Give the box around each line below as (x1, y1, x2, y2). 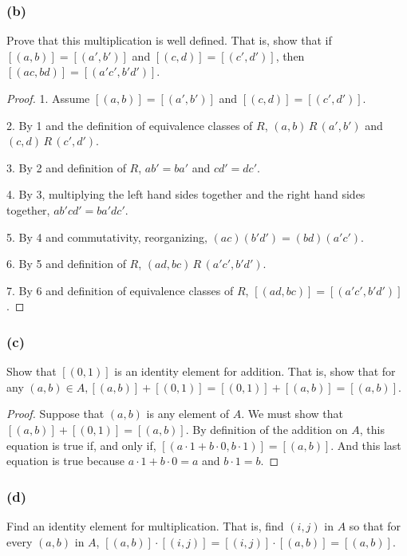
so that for (349, 517, 401, 534)
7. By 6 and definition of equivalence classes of (6, 282, 234, 298)
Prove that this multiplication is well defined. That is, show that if (6, 32, 332, 49)
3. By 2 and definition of (6, 159, 126, 175)
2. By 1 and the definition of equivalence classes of (6, 116, 253, 133)
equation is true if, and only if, (6, 436, 156, 453)
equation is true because (6, 452, 124, 469)
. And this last (330, 436, 401, 453)
